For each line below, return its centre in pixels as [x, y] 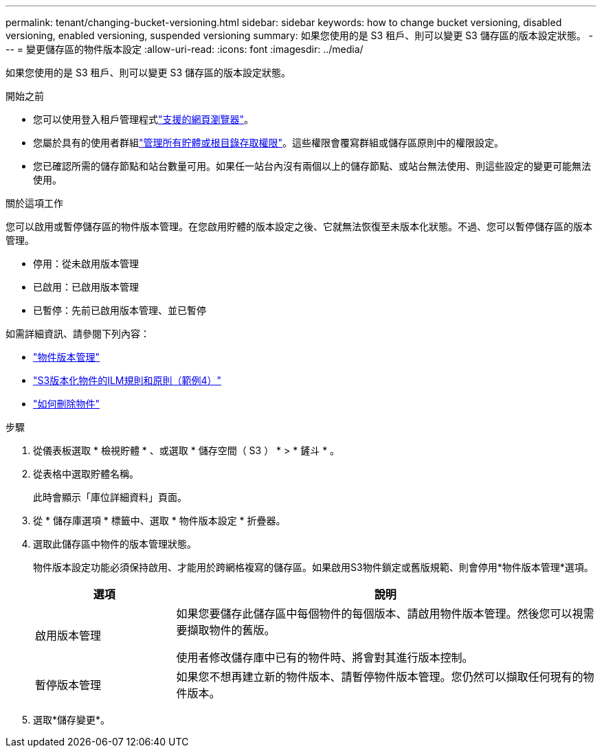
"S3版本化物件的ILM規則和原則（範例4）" [127, 380]
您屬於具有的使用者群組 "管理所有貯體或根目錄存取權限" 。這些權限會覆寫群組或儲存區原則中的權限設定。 [269, 143]
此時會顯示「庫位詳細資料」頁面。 [110, 497]
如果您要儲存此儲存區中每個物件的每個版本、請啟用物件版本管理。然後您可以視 [380, 614]
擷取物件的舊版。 [231, 630]
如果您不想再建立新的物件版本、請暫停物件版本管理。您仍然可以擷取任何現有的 [380, 677]
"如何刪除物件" [67, 404]
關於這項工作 [34, 203]
